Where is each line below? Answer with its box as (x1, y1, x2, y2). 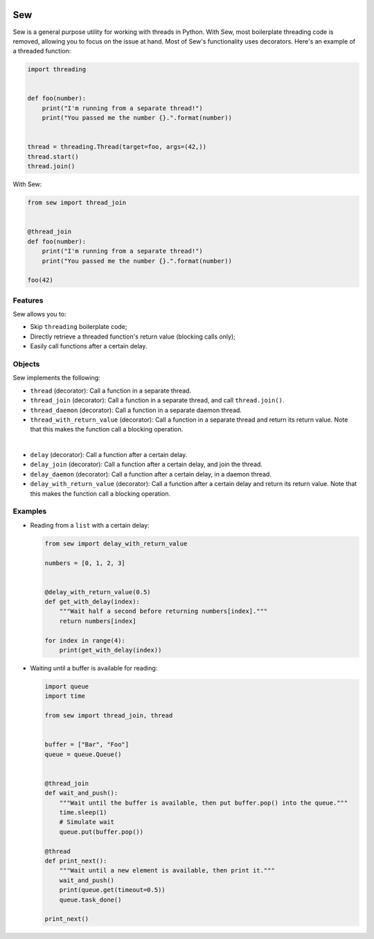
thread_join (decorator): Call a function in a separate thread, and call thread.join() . (30, 396, 285, 404)
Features (12, 295, 44, 305)
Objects (12, 359, 40, 368)
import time (44, 692, 86, 700)
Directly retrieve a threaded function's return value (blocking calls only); (30, 332, 235, 341)
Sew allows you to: (12, 310, 66, 319)
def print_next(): (44, 857, 107, 865)
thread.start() (27, 152, 79, 161)
